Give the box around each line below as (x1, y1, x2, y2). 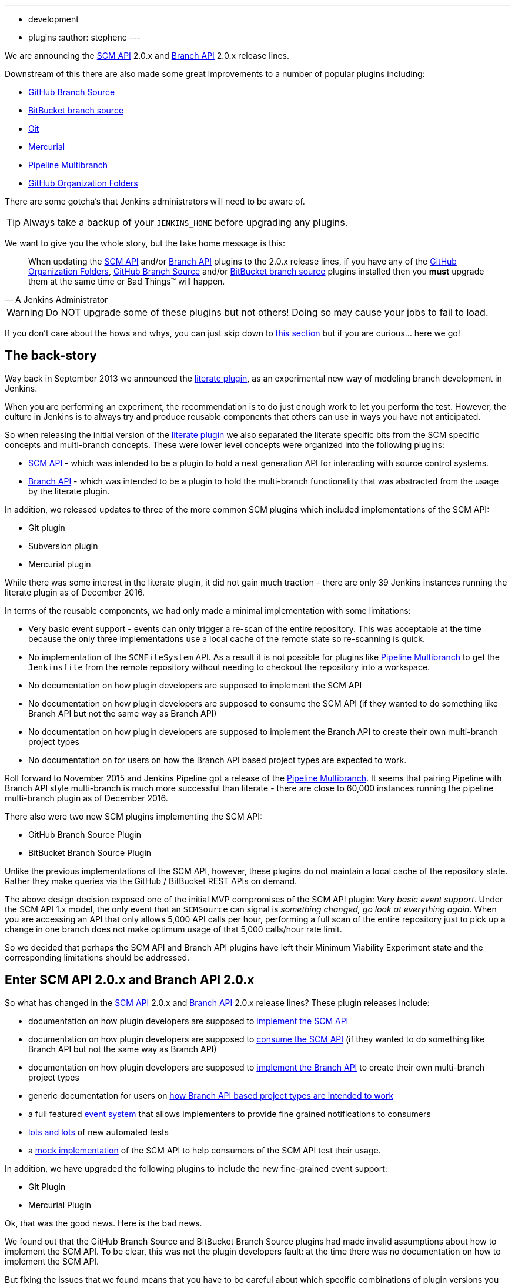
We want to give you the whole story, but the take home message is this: (5, 238, 285, 248)
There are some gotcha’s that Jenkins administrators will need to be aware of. (5, 196, 305, 206)
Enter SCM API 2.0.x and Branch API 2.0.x (5, 972, 255, 988)
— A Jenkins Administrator (5, 295, 108, 305)
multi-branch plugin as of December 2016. (5, 793, 168, 803)
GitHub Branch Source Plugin (28, 829, 142, 840)
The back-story (5, 348, 98, 363)
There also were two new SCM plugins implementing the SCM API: (5, 811, 262, 821)
